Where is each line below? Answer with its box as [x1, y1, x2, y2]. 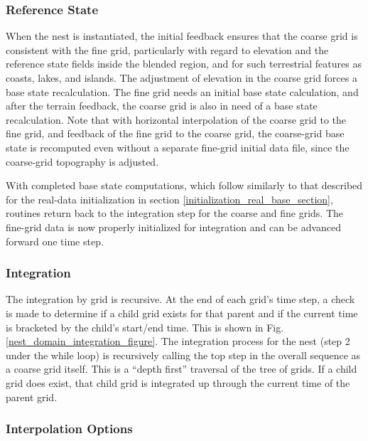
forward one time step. [6, 233, 104, 248]
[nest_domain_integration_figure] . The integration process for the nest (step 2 [6, 334, 350, 349]
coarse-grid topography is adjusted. [6, 154, 159, 169]
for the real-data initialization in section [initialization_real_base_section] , [6, 191, 333, 206]
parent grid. [6, 389, 58, 404]
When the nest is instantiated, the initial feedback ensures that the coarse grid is [6, 28, 358, 43]
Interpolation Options [6, 420, 133, 437]
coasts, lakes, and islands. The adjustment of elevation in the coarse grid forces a [6, 70, 357, 85]
